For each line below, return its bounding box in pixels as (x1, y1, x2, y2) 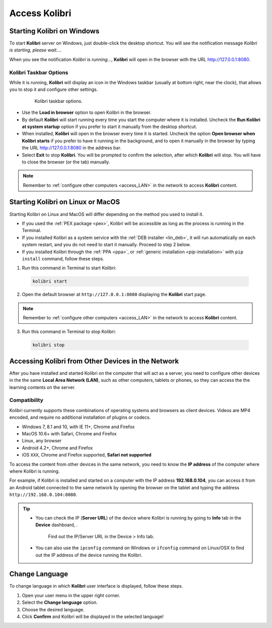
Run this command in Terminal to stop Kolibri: (22, 328, 116, 335)
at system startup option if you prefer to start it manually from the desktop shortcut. (22, 124, 197, 130)
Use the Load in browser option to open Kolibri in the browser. (22, 109, 152, 116)
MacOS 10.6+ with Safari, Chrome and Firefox (22, 431, 117, 437)
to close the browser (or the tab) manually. (22, 159, 110, 165)
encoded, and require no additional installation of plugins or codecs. (9, 414, 151, 421)
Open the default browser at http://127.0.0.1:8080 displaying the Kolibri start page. (22, 292, 207, 298)
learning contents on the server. (9, 384, 76, 390)
